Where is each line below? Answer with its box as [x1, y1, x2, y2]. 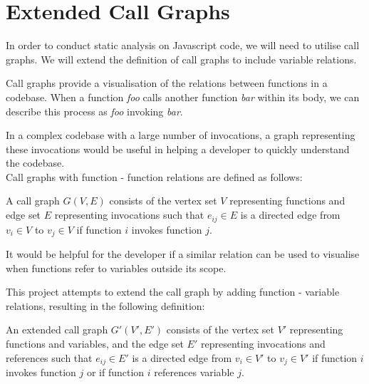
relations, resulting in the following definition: [6, 298, 205, 313]
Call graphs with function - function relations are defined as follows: [6, 169, 303, 184]
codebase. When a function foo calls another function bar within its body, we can [6, 89, 360, 104]
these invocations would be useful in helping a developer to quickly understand [6, 141, 350, 156]
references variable [154, 364, 234, 379]
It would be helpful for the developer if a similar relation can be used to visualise [6, 246, 360, 261]
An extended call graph [6, 322, 108, 337]
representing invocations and [200, 336, 326, 351]
